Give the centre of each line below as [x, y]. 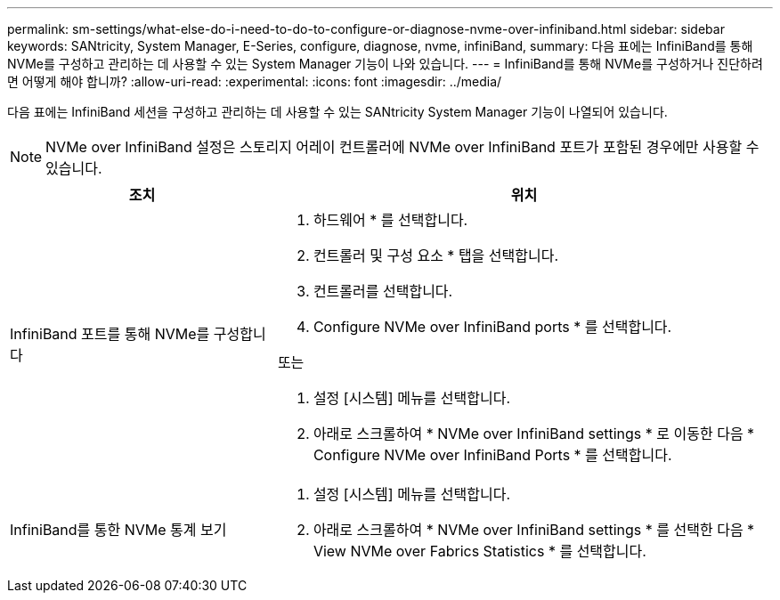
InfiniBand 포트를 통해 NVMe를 [110, 334]
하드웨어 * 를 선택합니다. [390, 220]
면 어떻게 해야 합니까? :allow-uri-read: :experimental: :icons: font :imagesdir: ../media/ [255, 81]
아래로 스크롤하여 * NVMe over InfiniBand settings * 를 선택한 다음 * [534, 530]
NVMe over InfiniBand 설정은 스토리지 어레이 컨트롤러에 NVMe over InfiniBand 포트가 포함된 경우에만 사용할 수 [402, 147]
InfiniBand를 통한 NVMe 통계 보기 [118, 530]
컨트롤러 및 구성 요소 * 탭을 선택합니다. [436, 255]
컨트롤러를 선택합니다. [383, 291]
